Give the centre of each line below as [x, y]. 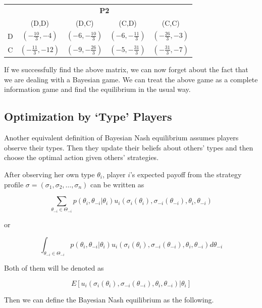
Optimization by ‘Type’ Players [88, 116]
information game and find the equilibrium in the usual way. [97, 89]
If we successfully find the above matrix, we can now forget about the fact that [126, 69]
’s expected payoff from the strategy [186, 174]
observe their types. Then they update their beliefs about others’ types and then [129, 147]
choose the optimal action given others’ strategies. [82, 157]
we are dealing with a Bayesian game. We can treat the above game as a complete [131, 79]
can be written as [117, 184]
